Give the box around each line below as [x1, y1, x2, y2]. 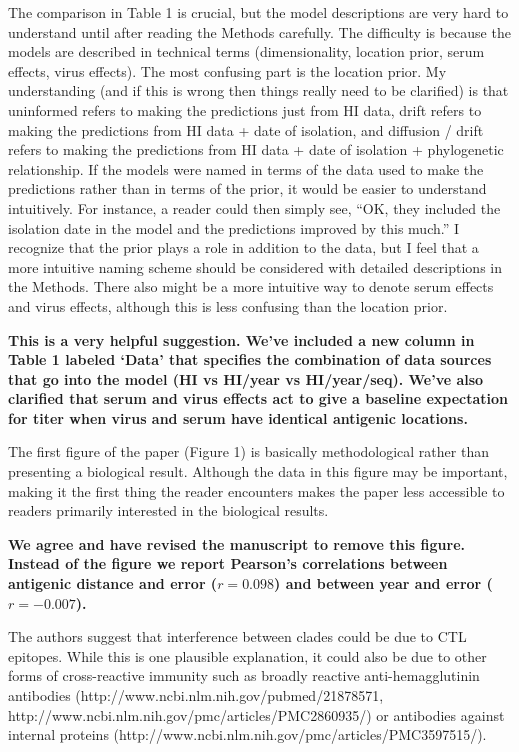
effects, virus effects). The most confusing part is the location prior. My [8, 60, 447, 81]
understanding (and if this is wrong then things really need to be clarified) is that [8, 80, 509, 101]
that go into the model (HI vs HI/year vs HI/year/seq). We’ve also [8, 368, 484, 389]
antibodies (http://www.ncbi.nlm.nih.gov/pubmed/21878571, [8, 685, 384, 705]
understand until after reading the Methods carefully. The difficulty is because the [8, 21, 511, 42]
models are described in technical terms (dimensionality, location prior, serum [8, 41, 485, 62]
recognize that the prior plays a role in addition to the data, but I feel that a [8, 237, 479, 258]
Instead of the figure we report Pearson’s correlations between [8, 553, 448, 574]
